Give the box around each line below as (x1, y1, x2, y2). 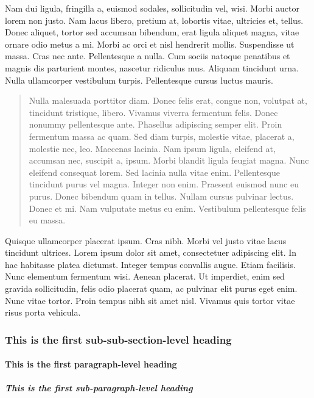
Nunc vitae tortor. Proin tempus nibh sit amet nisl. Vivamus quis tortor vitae (5, 294, 295, 306)
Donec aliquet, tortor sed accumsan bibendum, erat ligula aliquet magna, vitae (5, 26, 299, 38)
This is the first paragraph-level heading (5, 358, 177, 371)
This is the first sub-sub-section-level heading (5, 331, 232, 347)
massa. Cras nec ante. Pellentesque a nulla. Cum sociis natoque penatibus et (5, 49, 290, 62)
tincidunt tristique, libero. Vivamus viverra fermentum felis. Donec (29, 106, 278, 118)
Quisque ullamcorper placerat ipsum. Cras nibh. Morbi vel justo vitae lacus (5, 234, 287, 247)
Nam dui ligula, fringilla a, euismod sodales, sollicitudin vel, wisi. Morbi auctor (5, 2, 299, 14)
